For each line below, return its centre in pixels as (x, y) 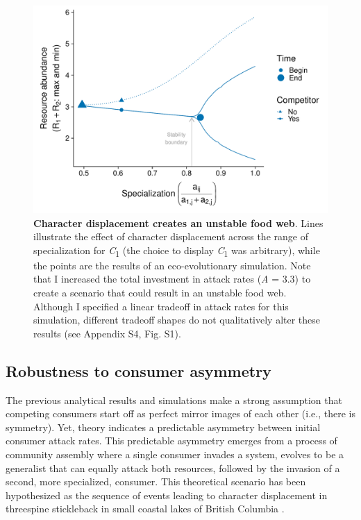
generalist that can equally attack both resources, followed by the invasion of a (173, 468)
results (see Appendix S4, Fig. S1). (107, 333)
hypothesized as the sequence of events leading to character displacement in (167, 495)
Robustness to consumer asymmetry (138, 370)
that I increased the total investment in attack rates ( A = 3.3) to (172, 279)
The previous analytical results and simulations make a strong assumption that (174, 400)
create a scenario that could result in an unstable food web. (160, 293)
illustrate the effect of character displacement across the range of (171, 236)
